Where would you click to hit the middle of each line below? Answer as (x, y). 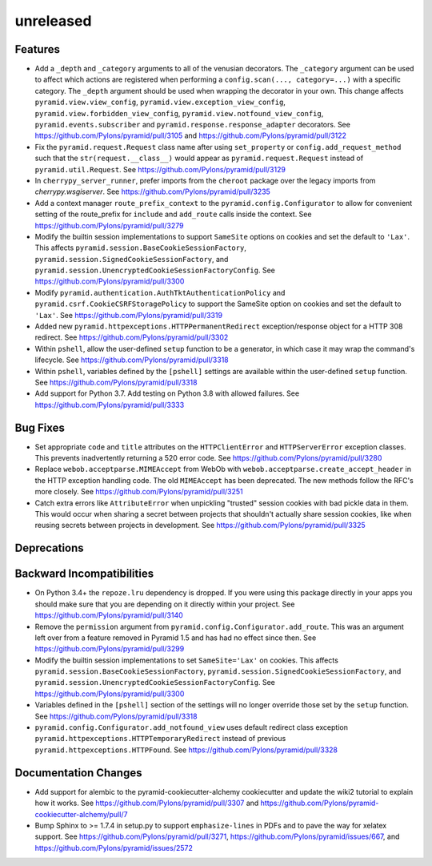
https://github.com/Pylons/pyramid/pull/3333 (110, 405)
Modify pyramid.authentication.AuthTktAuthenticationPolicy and (160, 292)
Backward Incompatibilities (84, 574)
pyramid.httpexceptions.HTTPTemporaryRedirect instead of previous (160, 739)
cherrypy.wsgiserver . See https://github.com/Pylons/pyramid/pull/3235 (153, 191)
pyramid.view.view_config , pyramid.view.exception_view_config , (160, 102)
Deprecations (49, 548)
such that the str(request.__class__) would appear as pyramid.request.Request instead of (199, 158)
